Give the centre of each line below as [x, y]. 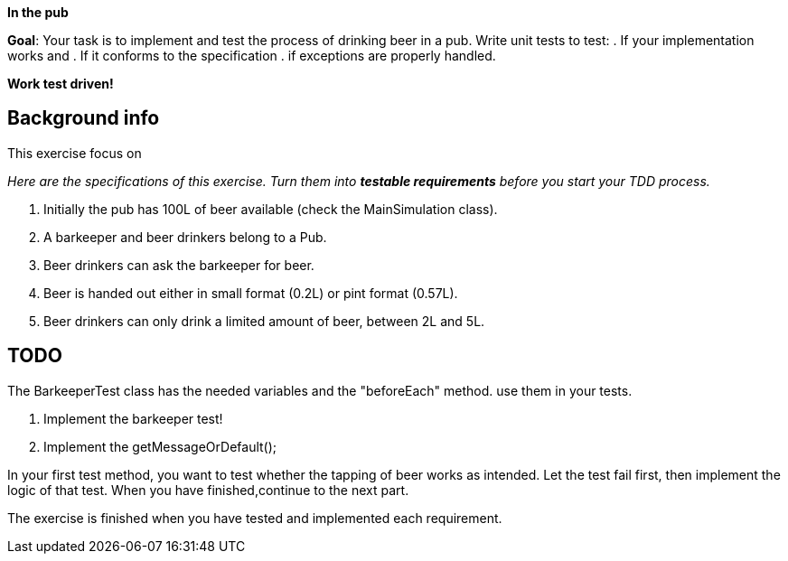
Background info [84, 118]
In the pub [38, 12]
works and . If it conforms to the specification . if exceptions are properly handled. [252, 56]
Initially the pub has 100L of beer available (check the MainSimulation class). [271, 209]
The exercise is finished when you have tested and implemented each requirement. [255, 518]
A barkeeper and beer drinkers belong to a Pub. [185, 237]
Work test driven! [61, 84]
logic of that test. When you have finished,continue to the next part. [208, 490]
